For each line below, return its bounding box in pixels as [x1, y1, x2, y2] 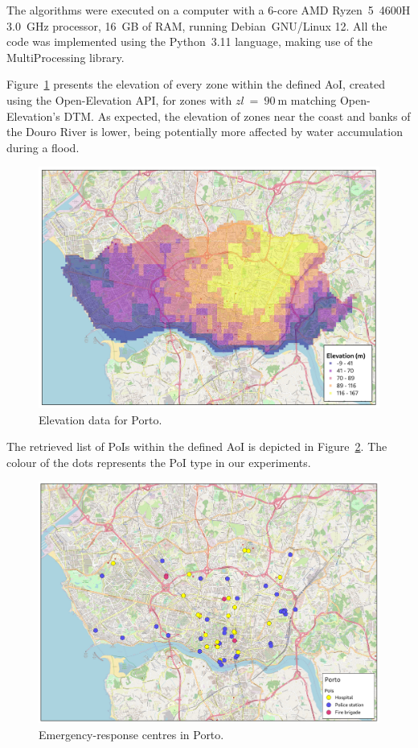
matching [290, 91, 337, 108]
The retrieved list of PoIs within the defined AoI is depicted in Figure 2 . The [6, 438, 387, 455]
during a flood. [6, 138, 80, 155]
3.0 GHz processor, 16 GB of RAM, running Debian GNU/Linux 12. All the [6, 17, 387, 34]
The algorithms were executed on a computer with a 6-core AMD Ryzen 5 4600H [6, 2, 411, 18]
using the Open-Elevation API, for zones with [6, 91, 232, 108]
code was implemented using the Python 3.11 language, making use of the [6, 33, 373, 50]
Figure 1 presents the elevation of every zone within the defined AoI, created [6, 76, 386, 93]
